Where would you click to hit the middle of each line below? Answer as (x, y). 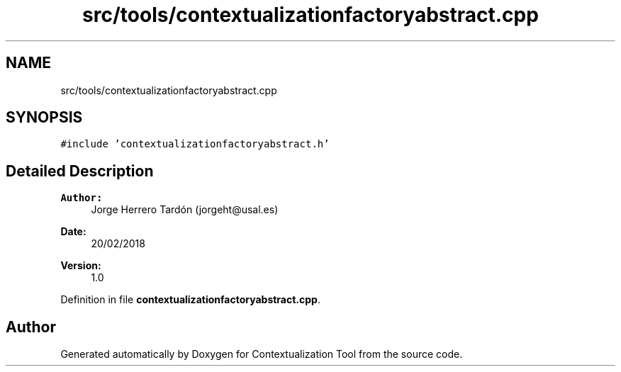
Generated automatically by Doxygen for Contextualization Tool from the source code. (262, 354)
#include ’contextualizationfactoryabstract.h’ (195, 144)
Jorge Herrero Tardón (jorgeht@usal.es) (185, 210)
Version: (81, 266)
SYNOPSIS (44, 118)
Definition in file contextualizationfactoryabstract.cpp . (190, 300)
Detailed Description (80, 171)
